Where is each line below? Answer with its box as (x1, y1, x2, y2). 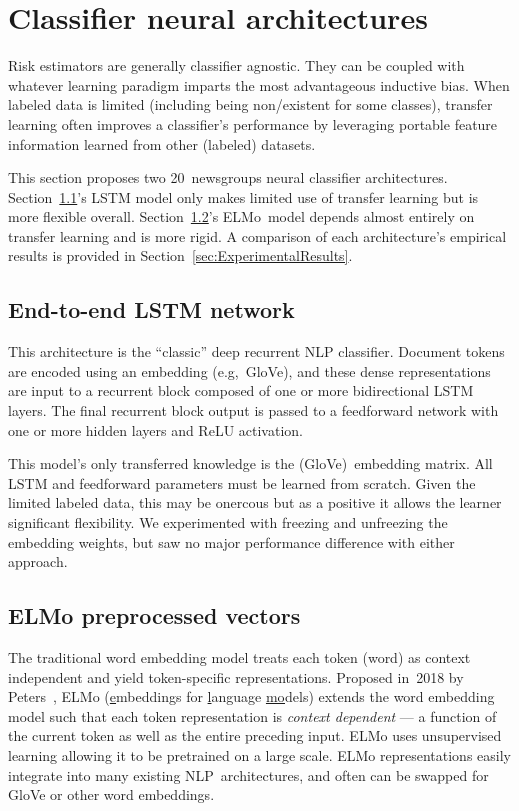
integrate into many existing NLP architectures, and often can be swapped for (8, 764, 489, 785)
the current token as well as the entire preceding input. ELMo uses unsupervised (8, 725, 502, 746)
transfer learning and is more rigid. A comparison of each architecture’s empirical (8, 225, 507, 246)
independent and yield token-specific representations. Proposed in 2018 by (8, 666, 464, 687)
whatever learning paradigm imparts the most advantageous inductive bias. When (8, 74, 510, 95)
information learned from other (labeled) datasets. (8, 133, 316, 154)
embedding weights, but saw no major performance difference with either (8, 531, 455, 552)
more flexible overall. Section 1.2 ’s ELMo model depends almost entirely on (8, 206, 475, 227)
